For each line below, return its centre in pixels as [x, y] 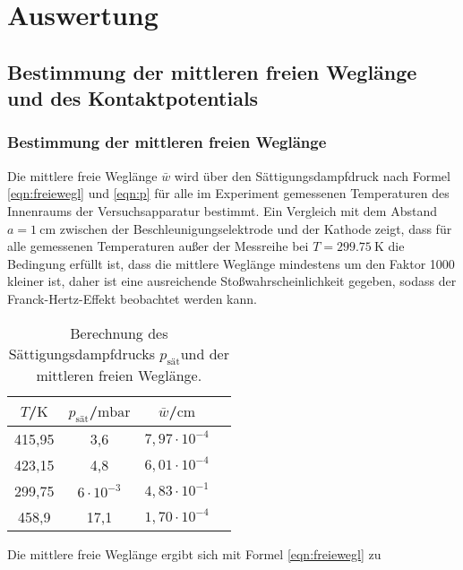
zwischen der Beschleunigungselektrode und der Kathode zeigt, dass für [256, 228]
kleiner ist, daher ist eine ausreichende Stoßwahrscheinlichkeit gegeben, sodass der [232, 281]
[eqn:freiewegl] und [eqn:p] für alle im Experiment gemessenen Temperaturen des [228, 193]
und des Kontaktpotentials [133, 98]
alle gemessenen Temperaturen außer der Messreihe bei [158, 246]
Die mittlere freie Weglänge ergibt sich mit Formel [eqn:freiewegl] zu [194, 553]
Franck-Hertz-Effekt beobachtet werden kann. [132, 298]
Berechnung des [119, 332]
